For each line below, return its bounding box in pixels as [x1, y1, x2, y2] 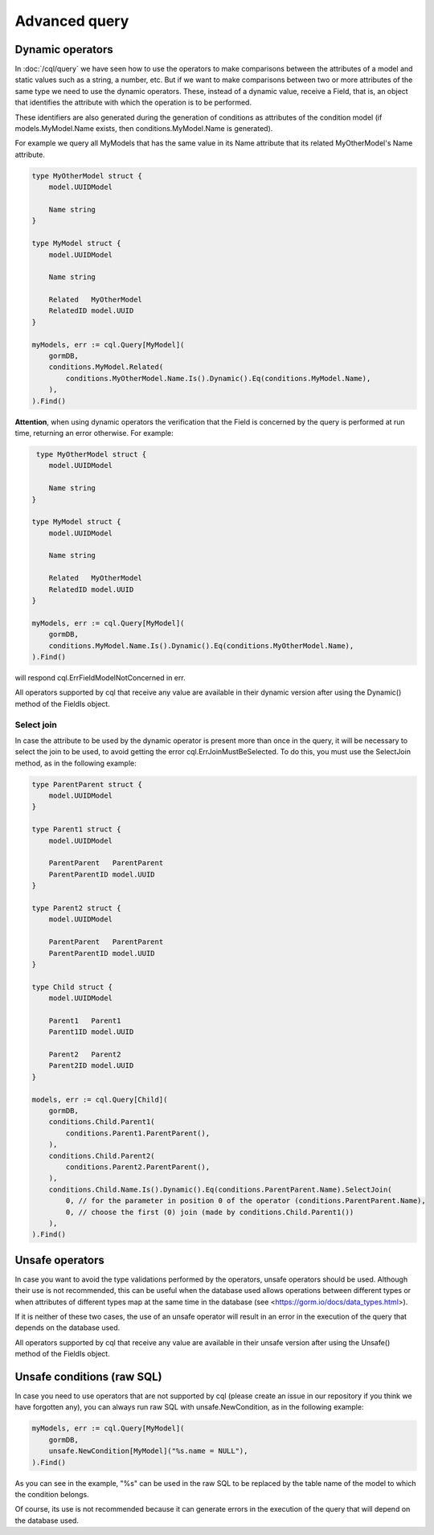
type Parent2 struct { [31, 903, 121, 913]
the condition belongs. [14, 1489, 89, 1499]
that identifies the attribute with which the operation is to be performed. [14, 97, 252, 108]
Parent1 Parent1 [48, 1016, 121, 1025]
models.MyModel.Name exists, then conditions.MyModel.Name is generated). [14, 124, 273, 133]
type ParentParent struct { [31, 780, 142, 789]
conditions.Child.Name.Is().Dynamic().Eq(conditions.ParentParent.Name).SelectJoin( [48, 1184, 393, 1194]
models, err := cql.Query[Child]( [31, 1094, 168, 1104]
